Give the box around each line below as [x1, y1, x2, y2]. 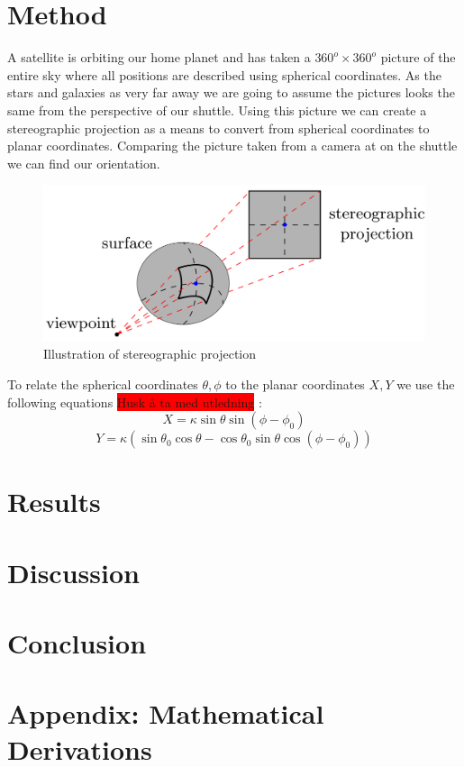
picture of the [380, 48, 456, 67]
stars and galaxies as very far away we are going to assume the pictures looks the [7, 83, 455, 102]
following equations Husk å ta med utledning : [7, 392, 262, 411]
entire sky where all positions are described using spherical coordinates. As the [7, 65, 441, 84]
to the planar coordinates [225, 374, 365, 393]
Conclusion [7, 625, 147, 662]
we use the [396, 374, 455, 393]
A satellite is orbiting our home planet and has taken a [7, 48, 311, 67]
